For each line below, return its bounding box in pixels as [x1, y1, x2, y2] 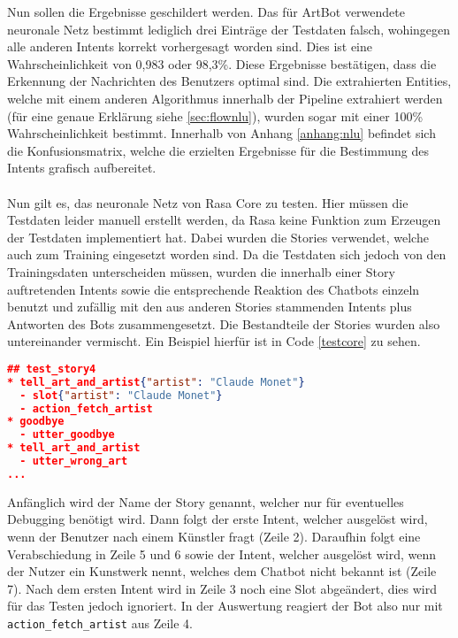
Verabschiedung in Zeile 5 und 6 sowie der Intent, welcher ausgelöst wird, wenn [7, 544, 436, 563]
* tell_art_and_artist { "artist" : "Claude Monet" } [7, 375, 305, 388]
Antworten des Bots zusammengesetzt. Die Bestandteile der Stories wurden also [7, 314, 440, 333]
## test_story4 [7, 362, 96, 375]
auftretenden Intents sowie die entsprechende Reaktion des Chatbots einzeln [7, 280, 420, 298]
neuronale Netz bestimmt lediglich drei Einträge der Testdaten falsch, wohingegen [7, 19, 451, 38]
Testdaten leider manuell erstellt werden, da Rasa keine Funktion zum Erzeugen [7, 211, 441, 229]
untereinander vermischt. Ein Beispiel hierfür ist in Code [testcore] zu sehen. [7, 332, 421, 350]
